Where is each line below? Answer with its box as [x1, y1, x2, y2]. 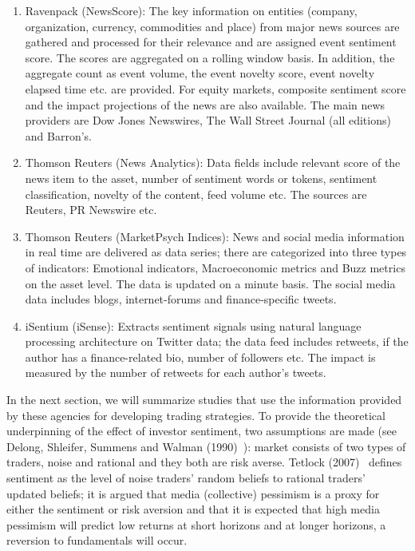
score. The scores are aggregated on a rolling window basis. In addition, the [25, 49, 395, 65]
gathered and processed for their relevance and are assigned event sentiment [25, 34, 397, 50]
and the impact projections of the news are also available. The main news [25, 96, 385, 113]
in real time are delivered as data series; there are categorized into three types [25, 244, 407, 260]
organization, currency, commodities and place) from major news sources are [25, 18, 400, 34]
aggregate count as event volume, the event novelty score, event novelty [25, 65, 375, 81]
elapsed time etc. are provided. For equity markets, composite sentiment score [25, 80, 406, 97]
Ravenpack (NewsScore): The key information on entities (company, [25, 2, 358, 18]
